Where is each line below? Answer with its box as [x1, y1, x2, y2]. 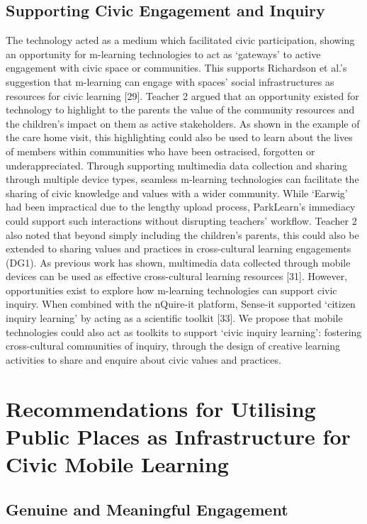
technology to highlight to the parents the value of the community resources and [6, 102, 355, 117]
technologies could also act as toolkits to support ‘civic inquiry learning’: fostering [6, 324, 362, 339]
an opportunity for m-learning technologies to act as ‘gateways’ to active [6, 46, 321, 61]
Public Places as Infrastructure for [6, 421, 351, 450]
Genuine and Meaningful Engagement [6, 498, 288, 520]
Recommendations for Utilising [6, 394, 316, 423]
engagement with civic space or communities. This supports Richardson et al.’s [6, 60, 347, 75]
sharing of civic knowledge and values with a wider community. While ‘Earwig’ [6, 185, 348, 200]
